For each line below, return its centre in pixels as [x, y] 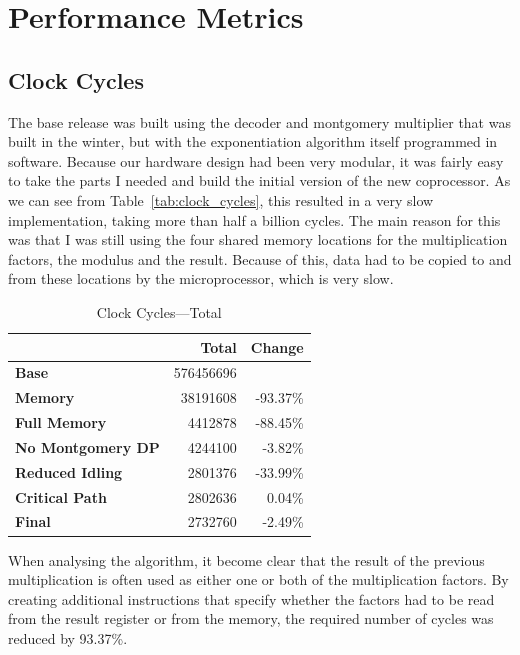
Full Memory [61, 422]
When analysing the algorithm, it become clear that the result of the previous [246, 559]
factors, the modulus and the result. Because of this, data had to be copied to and [260, 258]
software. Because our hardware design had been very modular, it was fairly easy [256, 160]
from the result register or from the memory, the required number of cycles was [251, 618]
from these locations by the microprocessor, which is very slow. [201, 278]
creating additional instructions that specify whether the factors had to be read [251, 598]
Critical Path [61, 496]
